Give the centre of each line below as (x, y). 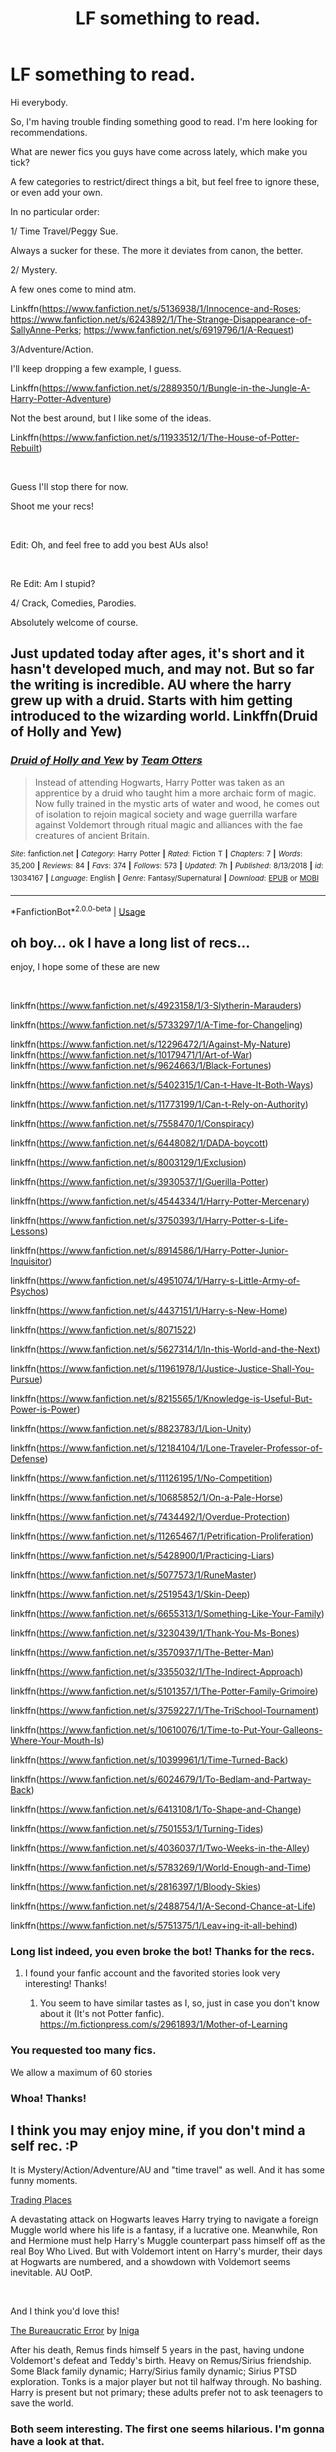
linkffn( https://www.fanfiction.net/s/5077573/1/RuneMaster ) (133, 1575)
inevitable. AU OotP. (51, 2273)
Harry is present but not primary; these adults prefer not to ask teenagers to (166, 2393)
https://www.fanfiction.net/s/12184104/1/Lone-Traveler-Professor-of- (180, 1448)
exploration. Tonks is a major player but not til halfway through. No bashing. (166, 2382)
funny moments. (44, 2181)
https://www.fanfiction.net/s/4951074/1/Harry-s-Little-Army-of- (169, 1281)
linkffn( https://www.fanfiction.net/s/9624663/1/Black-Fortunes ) (141, 1066)
